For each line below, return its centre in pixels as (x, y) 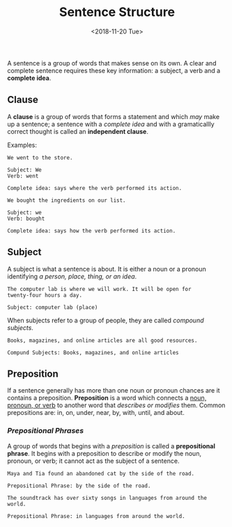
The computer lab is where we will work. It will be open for (99, 289)
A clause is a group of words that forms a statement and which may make (114, 116)
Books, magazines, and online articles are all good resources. (102, 340)
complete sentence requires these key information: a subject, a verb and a (114, 70)
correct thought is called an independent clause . (78, 131)
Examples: (22, 145)
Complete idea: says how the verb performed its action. (92, 230)
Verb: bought (26, 219)
